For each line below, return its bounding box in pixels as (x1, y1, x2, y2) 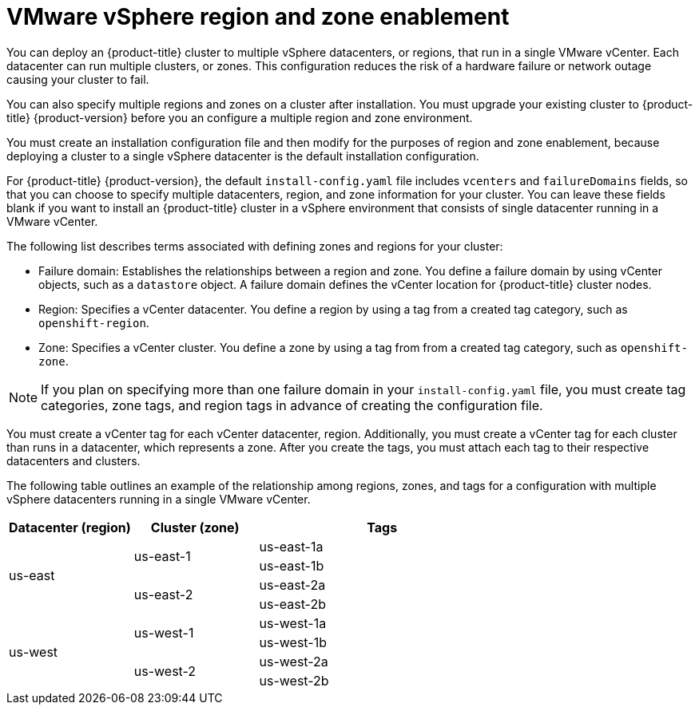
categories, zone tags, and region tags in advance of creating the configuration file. (41, 397, 543, 413)
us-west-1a (259, 614, 327, 631)
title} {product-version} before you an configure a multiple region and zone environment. (6, 110, 473, 124)
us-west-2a (259, 653, 328, 670)
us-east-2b (259, 595, 326, 612)
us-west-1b (259, 634, 327, 650)
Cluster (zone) (150, 519, 240, 535)
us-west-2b (259, 672, 329, 689)
